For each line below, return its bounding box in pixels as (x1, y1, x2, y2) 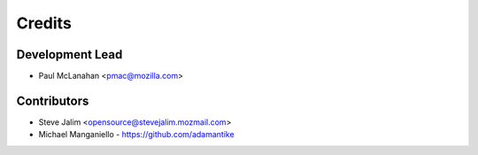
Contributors (16, 93, 89, 108)
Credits (16, 13, 73, 33)
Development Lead (16, 47, 123, 62)
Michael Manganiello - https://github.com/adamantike (38, 129, 235, 140)
